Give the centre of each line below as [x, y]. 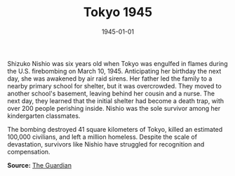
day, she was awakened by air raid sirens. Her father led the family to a [110, 79]
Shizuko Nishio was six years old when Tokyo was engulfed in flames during [117, 63]
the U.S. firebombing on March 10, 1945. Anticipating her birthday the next [114, 71]
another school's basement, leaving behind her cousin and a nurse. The [111, 93]
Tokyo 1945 [118, 12]
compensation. [29, 151]
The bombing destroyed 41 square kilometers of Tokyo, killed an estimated [115, 129]
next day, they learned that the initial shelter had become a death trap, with [116, 101]
